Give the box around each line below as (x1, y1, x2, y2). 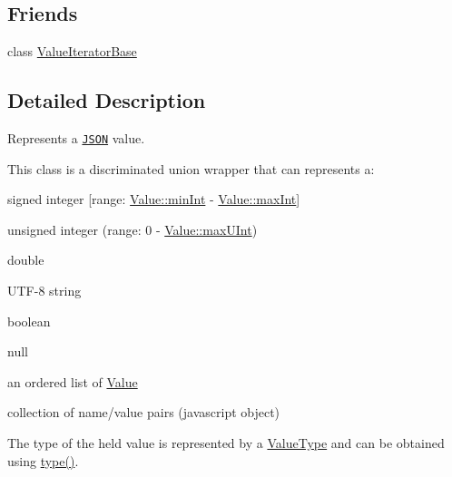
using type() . (7, 451, 79, 470)
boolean (7, 311, 51, 330)
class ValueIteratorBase (7, 42, 137, 61)
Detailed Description (7, 86, 206, 114)
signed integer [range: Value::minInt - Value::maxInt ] (7, 190, 300, 209)
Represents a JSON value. (7, 129, 145, 147)
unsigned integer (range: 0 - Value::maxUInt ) (7, 219, 258, 238)
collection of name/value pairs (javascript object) (7, 403, 280, 422)
